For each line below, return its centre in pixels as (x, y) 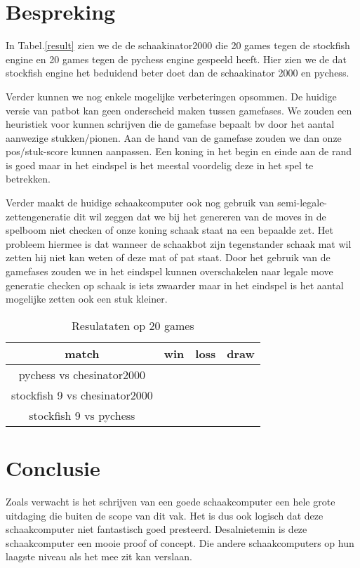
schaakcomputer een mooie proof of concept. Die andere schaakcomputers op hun (180, 542)
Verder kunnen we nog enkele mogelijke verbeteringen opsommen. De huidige (171, 96)
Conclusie (53, 468)
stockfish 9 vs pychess (82, 415)
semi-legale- (302, 203)
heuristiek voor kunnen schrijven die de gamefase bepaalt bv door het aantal (170, 124)
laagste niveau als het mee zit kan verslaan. (99, 556)
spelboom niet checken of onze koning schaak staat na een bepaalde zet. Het (169, 230)
